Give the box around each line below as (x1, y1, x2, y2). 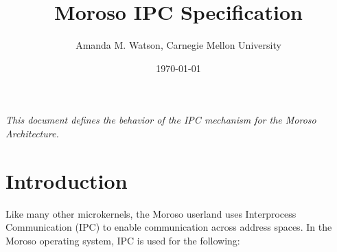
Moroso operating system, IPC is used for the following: (5, 233, 240, 247)
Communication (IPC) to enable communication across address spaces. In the (5, 220, 332, 234)
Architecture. (5, 126, 59, 140)
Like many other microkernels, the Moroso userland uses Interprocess (5, 206, 297, 220)
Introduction (5, 166, 128, 194)
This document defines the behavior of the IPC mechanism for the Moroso (5, 113, 316, 127)
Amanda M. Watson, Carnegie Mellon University (75, 38, 281, 52)
